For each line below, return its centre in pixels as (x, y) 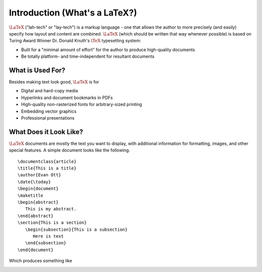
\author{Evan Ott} (40, 175)
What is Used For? (37, 70)
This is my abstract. (51, 209)
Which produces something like (41, 261)
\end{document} (36, 250)
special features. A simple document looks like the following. (70, 150)
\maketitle (31, 195)
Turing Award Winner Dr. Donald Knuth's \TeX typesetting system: (75, 41)
